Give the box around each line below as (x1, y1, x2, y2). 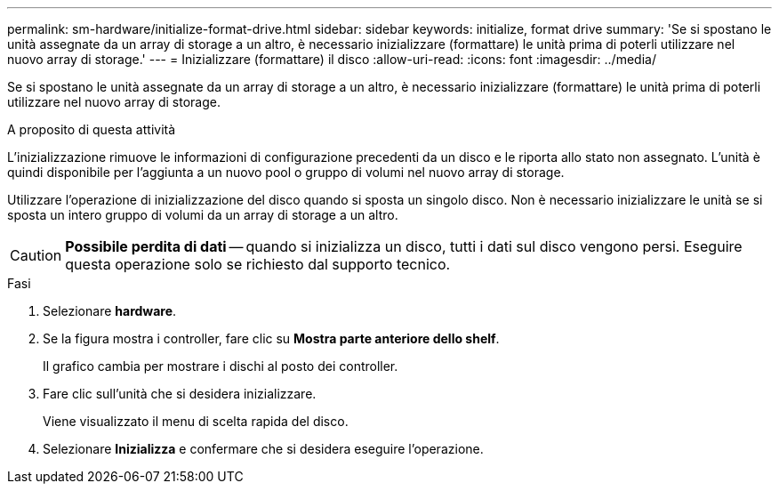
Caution (10, 246, 62, 264)
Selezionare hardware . (43, 303, 177, 318)
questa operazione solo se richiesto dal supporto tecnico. (65, 255, 451, 273)
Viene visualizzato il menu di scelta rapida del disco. (43, 414, 349, 429)
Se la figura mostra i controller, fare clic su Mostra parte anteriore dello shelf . (43, 331, 500, 346)
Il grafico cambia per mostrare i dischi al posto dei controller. (43, 358, 398, 374)
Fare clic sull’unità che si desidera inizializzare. (43, 386, 317, 401)
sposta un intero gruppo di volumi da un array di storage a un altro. (7, 207, 398, 222)
